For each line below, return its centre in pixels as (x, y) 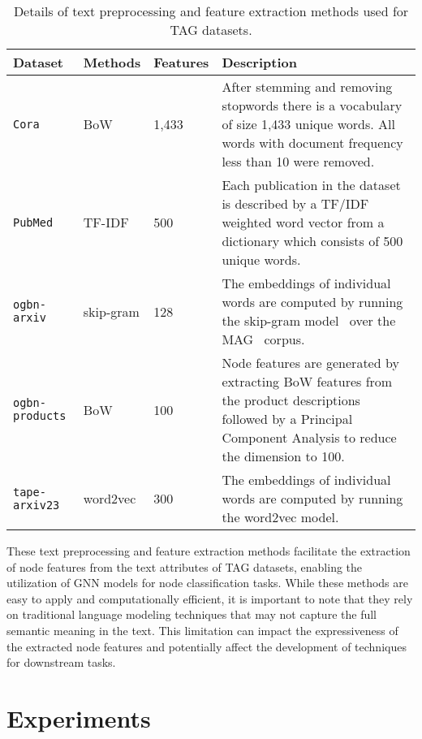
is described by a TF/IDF (295, 203)
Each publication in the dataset (311, 185)
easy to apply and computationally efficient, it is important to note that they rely (210, 598)
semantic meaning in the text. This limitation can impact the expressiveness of (202, 630)
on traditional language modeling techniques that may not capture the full (192, 614)
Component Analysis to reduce (309, 437)
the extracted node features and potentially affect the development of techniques (207, 646)
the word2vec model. (280, 517)
